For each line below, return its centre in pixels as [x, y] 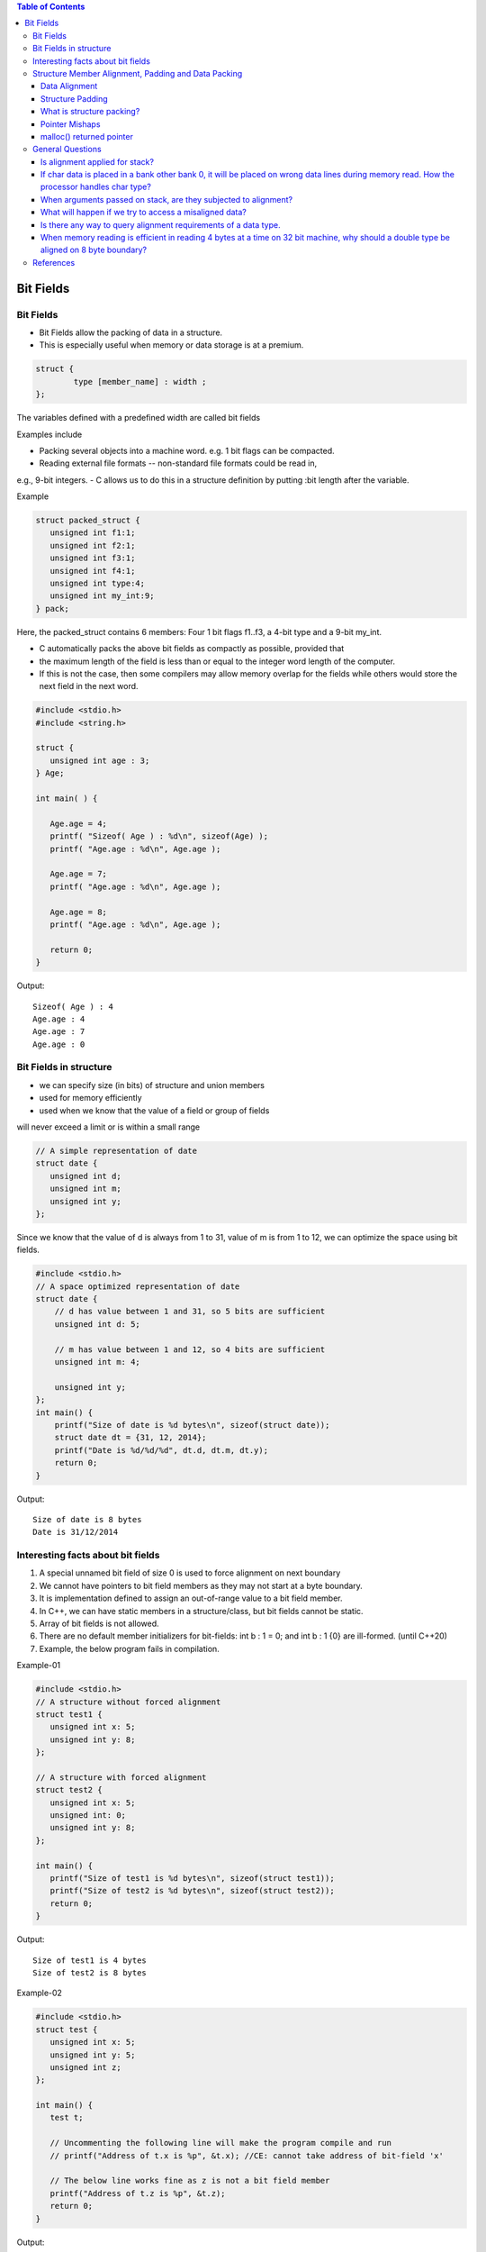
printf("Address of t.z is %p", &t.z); [138, 2193]
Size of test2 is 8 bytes [90, 1972]
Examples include [49, 434]
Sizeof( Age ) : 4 [73, 1006]
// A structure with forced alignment [121, 1777]
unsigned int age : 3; [100, 760]
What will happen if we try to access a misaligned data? [144, 213]
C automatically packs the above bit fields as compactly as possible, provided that [192, 649]
